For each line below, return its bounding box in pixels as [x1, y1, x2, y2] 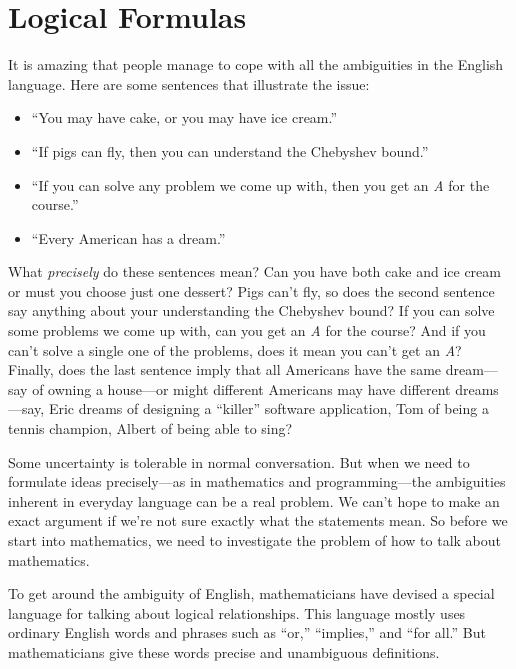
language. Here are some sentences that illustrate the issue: [8, 73, 370, 94]
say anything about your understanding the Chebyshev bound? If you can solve [8, 300, 495, 321]
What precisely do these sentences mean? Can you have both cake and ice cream [8, 261, 501, 282]
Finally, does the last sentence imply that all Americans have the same [8, 359, 442, 380]
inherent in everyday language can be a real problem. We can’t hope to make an [8, 490, 500, 511]
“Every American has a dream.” [31, 227, 226, 248]
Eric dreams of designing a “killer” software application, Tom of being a [48, 398, 489, 419]
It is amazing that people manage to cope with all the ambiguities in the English [8, 54, 504, 75]
